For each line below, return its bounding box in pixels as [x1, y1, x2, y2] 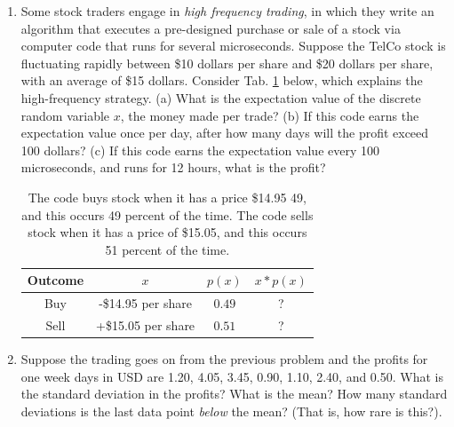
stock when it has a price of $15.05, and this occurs [28, 223, 307, 241]
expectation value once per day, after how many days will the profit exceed [20, 123, 429, 142]
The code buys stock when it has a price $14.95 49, [28, 187, 307, 206]
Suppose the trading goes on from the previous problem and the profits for [20, 350, 428, 368]
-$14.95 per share [99, 294, 192, 312]
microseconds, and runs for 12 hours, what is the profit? [20, 158, 326, 177]
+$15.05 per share [96, 316, 195, 334]
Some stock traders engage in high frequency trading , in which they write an [20, 2, 434, 20]
